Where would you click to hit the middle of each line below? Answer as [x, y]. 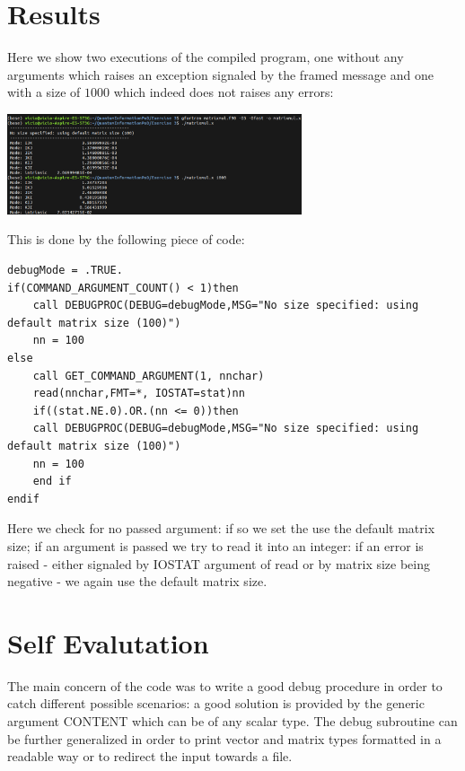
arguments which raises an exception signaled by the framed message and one [220, 74]
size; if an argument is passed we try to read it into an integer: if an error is [215, 545]
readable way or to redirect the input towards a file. [150, 756]
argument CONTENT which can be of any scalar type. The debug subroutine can [232, 721]
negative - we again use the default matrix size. [137, 581]
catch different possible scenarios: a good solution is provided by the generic [216, 703]
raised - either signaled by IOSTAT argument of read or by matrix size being [219, 563]
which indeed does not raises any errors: [224, 92]
